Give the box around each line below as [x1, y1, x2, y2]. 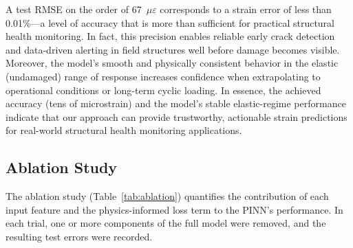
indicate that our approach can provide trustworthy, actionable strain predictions [6, 109, 347, 124]
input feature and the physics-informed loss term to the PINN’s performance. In [6, 202, 343, 216]
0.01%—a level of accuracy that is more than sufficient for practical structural [6, 15, 335, 30]
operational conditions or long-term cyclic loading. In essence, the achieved [6, 82, 321, 97]
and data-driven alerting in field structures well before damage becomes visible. [6, 42, 340, 56]
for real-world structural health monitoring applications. [6, 123, 242, 137]
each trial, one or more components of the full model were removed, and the [6, 216, 326, 230]
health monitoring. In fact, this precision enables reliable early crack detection [6, 29, 335, 43]
